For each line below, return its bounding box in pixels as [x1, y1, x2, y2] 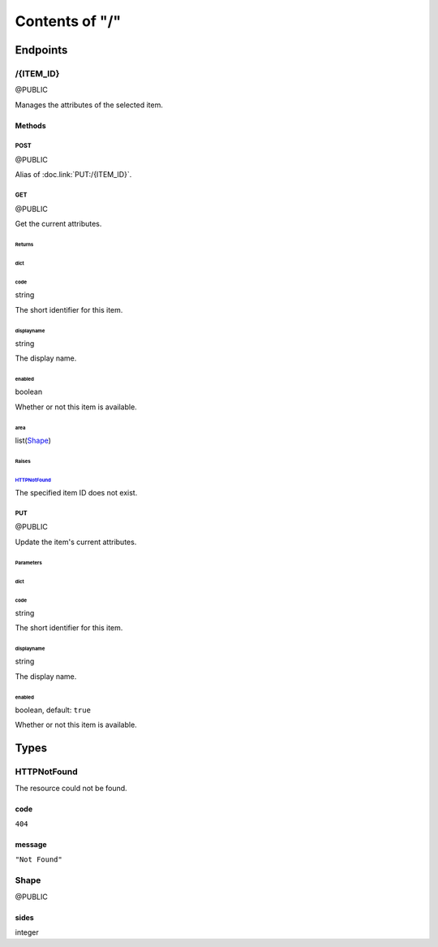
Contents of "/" [15, 12, 122, 30]
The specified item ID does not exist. [15, 488, 138, 498]
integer [15, 927, 40, 937]
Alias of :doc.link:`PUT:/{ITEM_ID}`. [15, 170, 132, 179]
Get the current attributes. [15, 219, 102, 229]
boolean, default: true [15, 705, 91, 715]
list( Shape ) [15, 435, 52, 446]
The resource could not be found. [15, 783, 127, 793]
